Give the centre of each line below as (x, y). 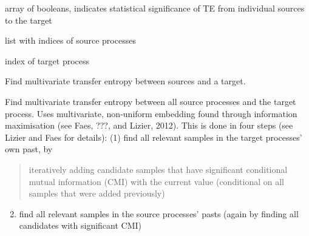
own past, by (29, 149)
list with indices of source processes (70, 40)
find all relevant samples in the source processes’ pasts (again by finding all (159, 213)
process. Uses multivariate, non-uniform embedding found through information (151, 113)
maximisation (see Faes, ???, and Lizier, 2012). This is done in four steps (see (149, 125)
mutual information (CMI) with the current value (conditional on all (156, 181)
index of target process (47, 60)
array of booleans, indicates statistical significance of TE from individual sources (155, 8)
